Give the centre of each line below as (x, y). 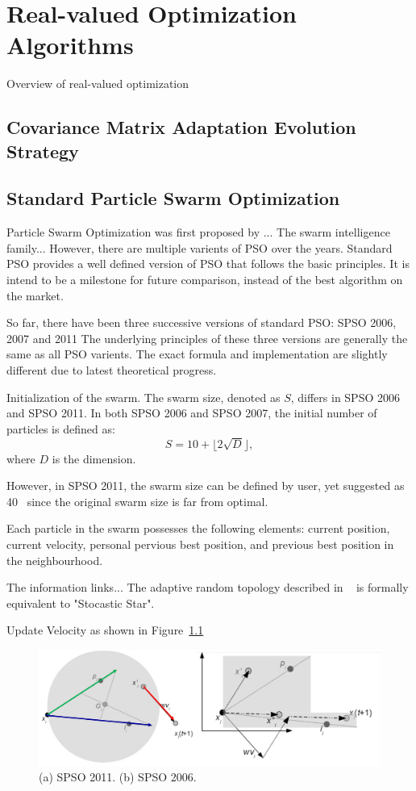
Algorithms (70, 45)
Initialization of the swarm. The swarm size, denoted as (144, 397)
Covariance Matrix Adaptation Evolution (181, 127)
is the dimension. (94, 458)
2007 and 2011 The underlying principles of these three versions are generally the (207, 338)
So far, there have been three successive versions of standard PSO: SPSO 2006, (202, 322)
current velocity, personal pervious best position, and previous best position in (200, 544)
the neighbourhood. (55, 560)
